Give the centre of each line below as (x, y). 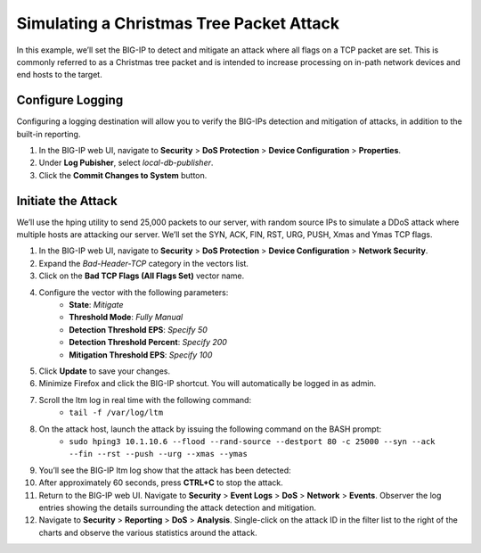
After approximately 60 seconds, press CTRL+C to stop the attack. (161, 483)
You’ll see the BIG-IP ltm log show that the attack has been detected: (165, 470)
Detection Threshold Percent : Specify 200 (148, 343)
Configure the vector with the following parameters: (134, 292)
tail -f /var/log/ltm (116, 413)
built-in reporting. (49, 134)
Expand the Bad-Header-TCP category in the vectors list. (144, 263)
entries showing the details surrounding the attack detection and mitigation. (177, 508)
